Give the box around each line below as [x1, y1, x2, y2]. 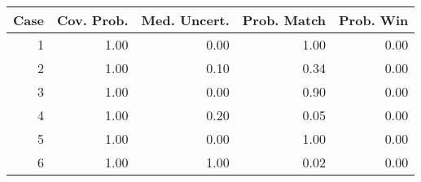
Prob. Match [242, 11, 327, 29]
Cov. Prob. [56, 11, 129, 29]
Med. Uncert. [141, 11, 230, 29]
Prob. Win [339, 11, 409, 29]
